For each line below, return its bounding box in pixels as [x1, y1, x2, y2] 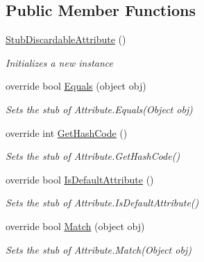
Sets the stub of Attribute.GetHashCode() [6, 149, 180, 163]
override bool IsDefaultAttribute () [6, 172, 154, 186]
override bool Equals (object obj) [6, 79, 146, 93]
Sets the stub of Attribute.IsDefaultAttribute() [6, 195, 199, 210]
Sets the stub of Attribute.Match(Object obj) [6, 242, 192, 256]
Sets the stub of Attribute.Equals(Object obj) [6, 101, 193, 116]
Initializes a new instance [6, 55, 113, 69]
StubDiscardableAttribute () [6, 32, 126, 47]
